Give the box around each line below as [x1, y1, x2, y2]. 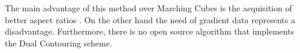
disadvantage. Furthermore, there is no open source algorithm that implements [5, 25, 295, 38]
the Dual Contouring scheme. [5, 36, 112, 49]
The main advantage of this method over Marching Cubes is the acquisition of [5, 2, 292, 14]
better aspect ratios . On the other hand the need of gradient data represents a [5, 13, 295, 26]
